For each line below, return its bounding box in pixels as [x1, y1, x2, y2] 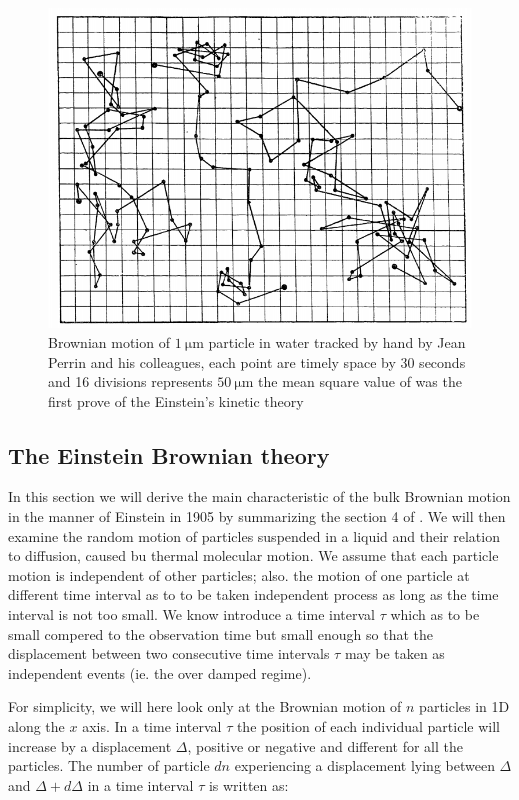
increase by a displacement [8, 735, 172, 756]
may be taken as [344, 643, 445, 664]
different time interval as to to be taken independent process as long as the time [8, 584, 499, 605]
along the [8, 716, 65, 737]
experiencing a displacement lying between [234, 755, 495, 776]
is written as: [208, 774, 289, 795]
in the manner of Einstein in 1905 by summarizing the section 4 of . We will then [8, 506, 506, 527]
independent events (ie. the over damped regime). [8, 662, 312, 683]
